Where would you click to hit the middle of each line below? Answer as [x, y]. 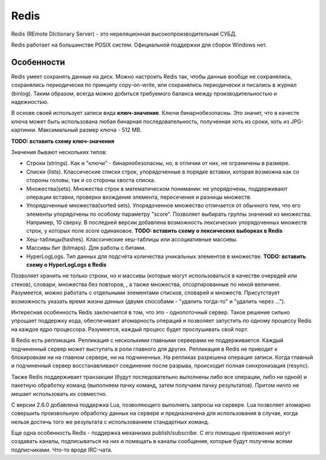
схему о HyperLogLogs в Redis [66, 265]
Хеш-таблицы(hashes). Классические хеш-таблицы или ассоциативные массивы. [132, 239]
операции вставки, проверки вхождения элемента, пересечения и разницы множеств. [139, 197]
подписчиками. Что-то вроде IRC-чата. [62, 450]
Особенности [38, 62]
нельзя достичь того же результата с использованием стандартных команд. [110, 422]
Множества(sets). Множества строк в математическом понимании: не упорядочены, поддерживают [157, 189]
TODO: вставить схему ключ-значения [63, 141]
